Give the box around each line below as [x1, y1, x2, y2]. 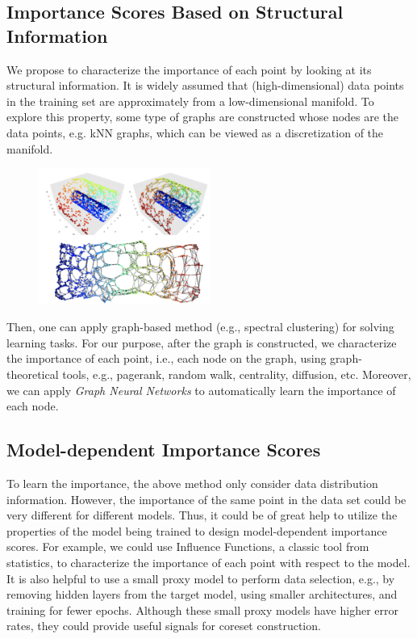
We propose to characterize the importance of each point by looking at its [6, 61, 372, 78]
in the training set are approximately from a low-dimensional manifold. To [6, 92, 374, 109]
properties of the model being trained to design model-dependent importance [6, 522, 387, 539]
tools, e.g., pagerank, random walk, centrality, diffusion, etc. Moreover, [62, 366, 411, 383]
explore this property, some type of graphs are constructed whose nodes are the [6, 108, 399, 125]
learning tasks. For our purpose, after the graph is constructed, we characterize [6, 334, 397, 351]
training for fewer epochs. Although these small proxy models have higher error [6, 601, 398, 618]
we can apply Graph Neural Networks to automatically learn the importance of [6, 381, 396, 398]
